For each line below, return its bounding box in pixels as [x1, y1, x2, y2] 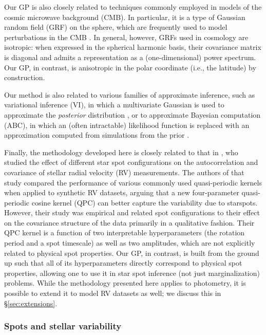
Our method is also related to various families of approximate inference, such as [4, 89, 255, 100]
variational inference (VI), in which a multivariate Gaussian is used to [4, 99, 224, 110]
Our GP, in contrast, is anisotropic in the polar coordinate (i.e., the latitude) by [4, 62, 256, 72]
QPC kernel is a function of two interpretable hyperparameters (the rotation [4, 227, 245, 238]
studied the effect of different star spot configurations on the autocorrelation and [4, 157, 258, 167]
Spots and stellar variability [4, 320, 122, 332]
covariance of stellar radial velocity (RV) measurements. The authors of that [4, 166, 244, 177]
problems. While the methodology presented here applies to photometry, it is [4, 277, 246, 288]
